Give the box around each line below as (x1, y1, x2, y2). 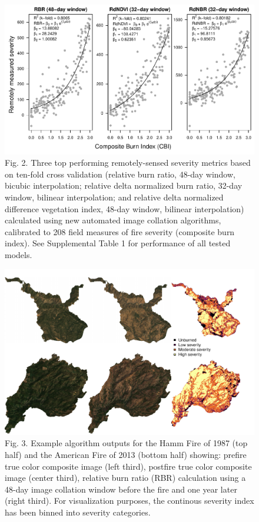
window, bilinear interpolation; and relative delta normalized (5, 190, 224, 203)
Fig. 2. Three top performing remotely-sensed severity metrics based (5, 156, 251, 169)
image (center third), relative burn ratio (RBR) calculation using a (5, 471, 246, 484)
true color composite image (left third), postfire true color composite (5, 460, 252, 472)
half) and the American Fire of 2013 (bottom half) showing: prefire (5, 449, 247, 461)
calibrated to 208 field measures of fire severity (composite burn (5, 225, 235, 237)
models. (5, 248, 32, 260)
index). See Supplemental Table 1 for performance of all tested (5, 237, 231, 249)
